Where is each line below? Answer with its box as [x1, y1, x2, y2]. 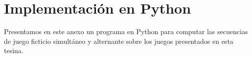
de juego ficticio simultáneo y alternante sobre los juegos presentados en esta [4, 36, 233, 46]
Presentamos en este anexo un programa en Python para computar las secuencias [4, 26, 248, 37]
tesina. [4, 45, 23, 56]
